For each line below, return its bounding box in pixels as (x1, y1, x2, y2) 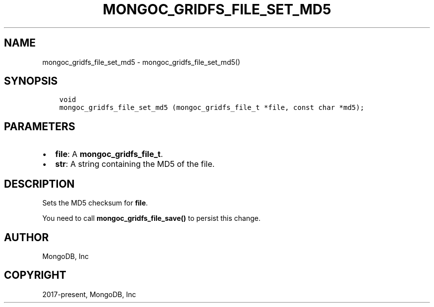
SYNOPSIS (4, 75, 58, 88)
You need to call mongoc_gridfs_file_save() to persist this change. (42, 214, 261, 223)
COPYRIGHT (4, 269, 66, 282)
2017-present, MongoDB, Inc (42, 290, 136, 299)
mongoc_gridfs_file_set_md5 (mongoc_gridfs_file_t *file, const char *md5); (59, 103, 365, 112)
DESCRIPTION (4, 177, 75, 190)
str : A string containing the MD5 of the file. (55, 159, 215, 169)
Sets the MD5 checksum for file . (42, 199, 148, 207)
